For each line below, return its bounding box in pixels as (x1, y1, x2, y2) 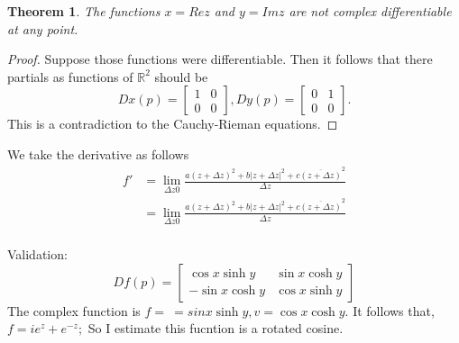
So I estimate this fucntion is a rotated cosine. (87, 319, 344, 338)
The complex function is (7, 301, 141, 320)
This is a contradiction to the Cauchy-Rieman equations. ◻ (7, 114, 338, 133)
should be (154, 67, 208, 86)
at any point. (7, 19, 78, 38)
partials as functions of (7, 67, 133, 86)
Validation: (7, 244, 68, 263)
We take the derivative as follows (7, 144, 189, 163)
